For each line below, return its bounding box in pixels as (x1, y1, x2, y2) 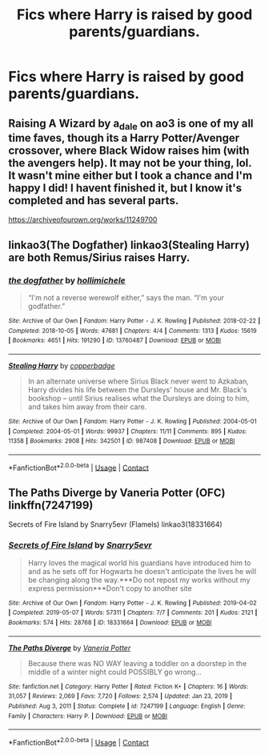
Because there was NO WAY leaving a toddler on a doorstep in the (27, 658, 247, 668)
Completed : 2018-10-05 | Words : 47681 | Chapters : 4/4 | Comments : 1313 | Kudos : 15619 (8, 327, 258, 335)
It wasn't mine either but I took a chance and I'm (8, 168, 253, 182)
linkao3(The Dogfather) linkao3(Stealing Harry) (8, 238, 251, 251)
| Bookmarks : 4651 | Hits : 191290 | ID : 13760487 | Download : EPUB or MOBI (8, 336, 222, 345)
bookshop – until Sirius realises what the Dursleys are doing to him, (27, 393, 250, 403)
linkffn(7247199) (8, 498, 94, 512)
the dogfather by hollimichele (8, 275, 126, 286)
